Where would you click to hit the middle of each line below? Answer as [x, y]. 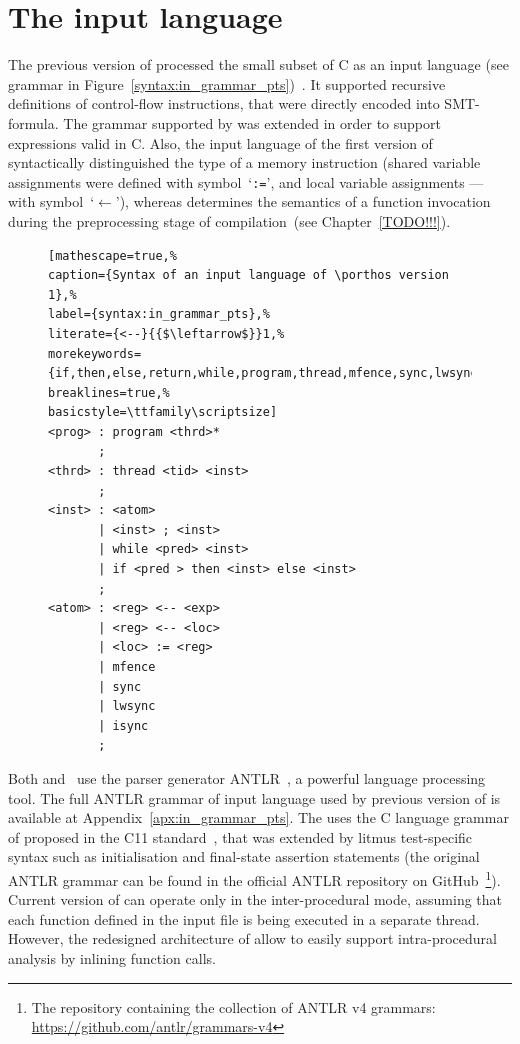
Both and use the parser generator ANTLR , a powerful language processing [247, 777]
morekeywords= [95, 353]
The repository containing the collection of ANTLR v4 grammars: [233, 1006]
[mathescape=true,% [112, 255]
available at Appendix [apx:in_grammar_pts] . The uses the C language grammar [258, 817]
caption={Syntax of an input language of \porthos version [248, 275]
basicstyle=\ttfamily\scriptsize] [163, 412]
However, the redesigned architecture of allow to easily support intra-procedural [252, 938]
